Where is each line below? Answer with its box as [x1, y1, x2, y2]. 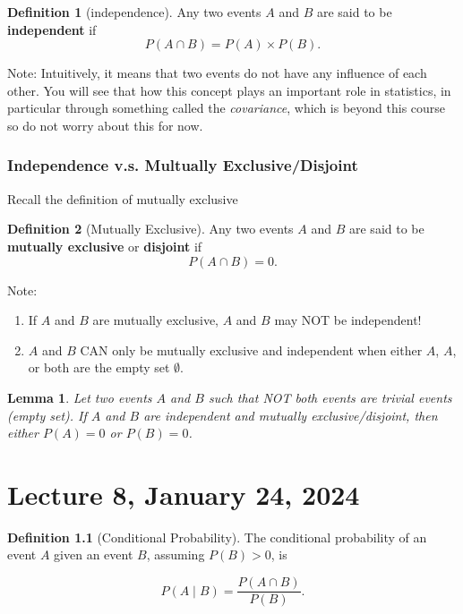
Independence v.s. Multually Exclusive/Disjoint [7, 154, 358, 176]
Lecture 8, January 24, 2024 [7, 475, 360, 512]
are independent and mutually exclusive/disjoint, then [143, 405, 438, 424]
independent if [7, 20, 97, 38]
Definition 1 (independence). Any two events [7, 3, 262, 21]
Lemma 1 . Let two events [7, 388, 152, 406]
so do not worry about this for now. [7, 115, 203, 134]
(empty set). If [7, 405, 87, 424]
